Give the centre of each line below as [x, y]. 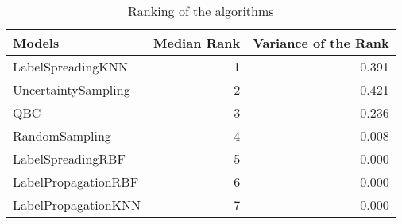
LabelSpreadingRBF [69, 158]
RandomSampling [62, 135]
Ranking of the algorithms [201, 11]
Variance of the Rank [321, 42]
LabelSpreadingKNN [70, 66]
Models [36, 42]
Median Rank [197, 42]
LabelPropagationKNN [77, 205]
